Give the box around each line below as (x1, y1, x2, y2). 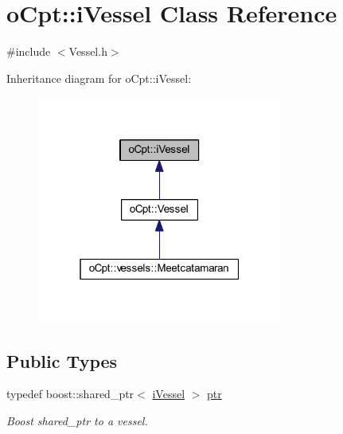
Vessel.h (68, 43, 107, 60)
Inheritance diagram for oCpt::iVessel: (6, 69, 192, 86)
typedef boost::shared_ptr (6, 385, 134, 402)
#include (6, 43, 51, 60)
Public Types (6, 348, 118, 373)
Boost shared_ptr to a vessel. (6, 412, 148, 429)
